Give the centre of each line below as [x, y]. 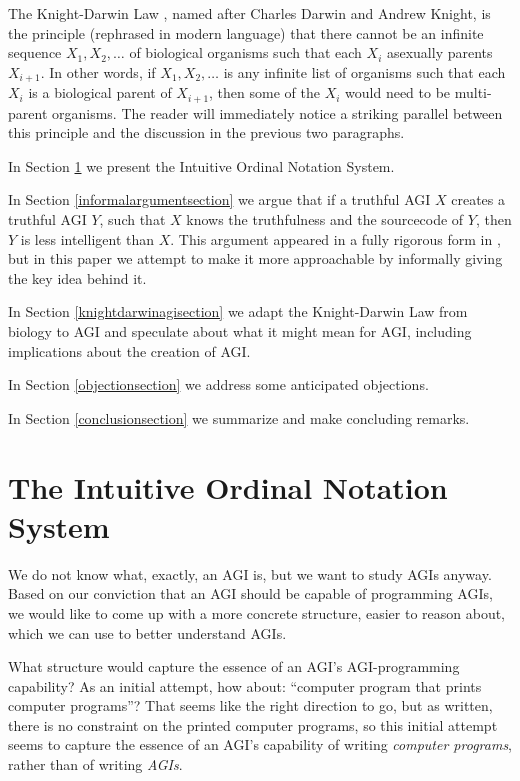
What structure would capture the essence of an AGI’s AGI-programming [234, 666]
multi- [473, 92]
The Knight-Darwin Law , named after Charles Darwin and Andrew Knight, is [249, 13]
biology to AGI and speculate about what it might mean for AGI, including [240, 331]
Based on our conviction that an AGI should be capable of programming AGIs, [250, 593]
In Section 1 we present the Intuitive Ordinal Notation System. [201, 165]
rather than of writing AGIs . [95, 764]
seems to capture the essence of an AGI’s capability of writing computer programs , [260, 744]
